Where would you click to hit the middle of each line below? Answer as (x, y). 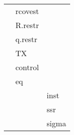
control (27, 67)
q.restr (27, 39)
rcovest (27, 11)
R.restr (27, 25)
